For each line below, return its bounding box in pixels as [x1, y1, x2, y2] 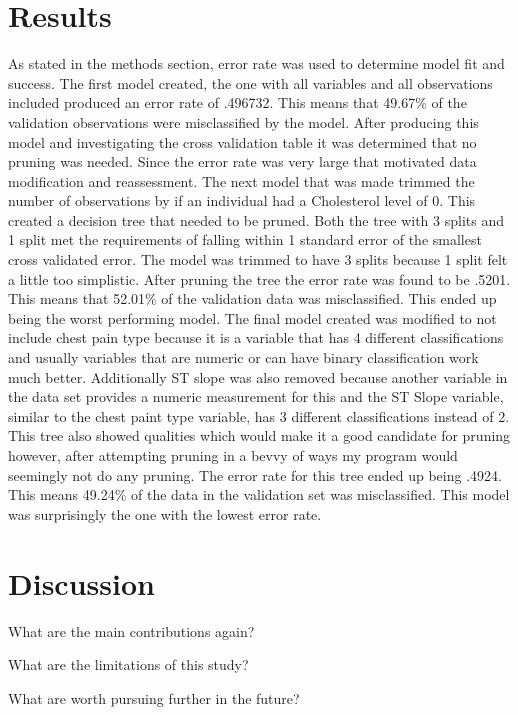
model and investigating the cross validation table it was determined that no [8, 131, 477, 152]
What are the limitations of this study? [8, 654, 249, 675]
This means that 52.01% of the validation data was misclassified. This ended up [8, 288, 497, 309]
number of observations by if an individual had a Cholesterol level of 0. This [8, 190, 476, 211]
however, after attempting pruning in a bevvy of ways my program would [8, 445, 458, 465]
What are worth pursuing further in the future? [8, 687, 300, 708]
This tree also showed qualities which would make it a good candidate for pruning [8, 425, 511, 446]
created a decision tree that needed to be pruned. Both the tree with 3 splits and [8, 209, 505, 230]
